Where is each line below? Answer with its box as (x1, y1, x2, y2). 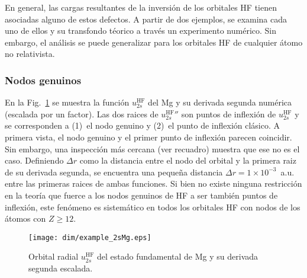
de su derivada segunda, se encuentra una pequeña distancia (5, 165, 223, 178)
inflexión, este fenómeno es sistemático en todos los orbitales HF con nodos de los (5, 200, 300, 213)
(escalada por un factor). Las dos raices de (5, 107, 159, 120)
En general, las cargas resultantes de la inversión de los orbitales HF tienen (5, 1, 277, 13)
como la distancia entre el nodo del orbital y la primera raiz (79, 154, 296, 167)
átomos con (5, 212, 46, 225)
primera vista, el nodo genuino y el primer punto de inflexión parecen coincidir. (5, 130, 292, 143)
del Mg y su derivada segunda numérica (148, 96, 292, 108)
